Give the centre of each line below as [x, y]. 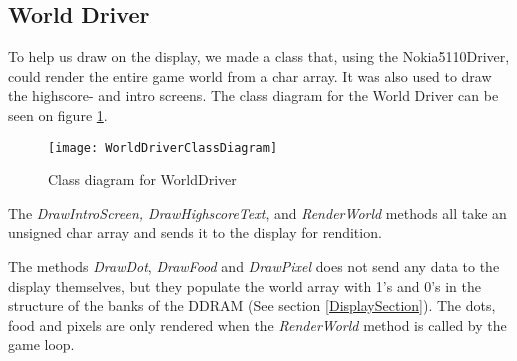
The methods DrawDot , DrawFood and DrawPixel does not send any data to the [254, 266]
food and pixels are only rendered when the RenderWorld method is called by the [257, 324]
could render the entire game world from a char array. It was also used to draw [250, 75]
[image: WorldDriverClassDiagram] [163, 147]
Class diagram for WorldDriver [142, 179]
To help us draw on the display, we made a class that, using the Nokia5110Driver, [259, 56]
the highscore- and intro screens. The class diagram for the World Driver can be [253, 95]
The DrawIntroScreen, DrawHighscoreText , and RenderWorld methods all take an [257, 212]
